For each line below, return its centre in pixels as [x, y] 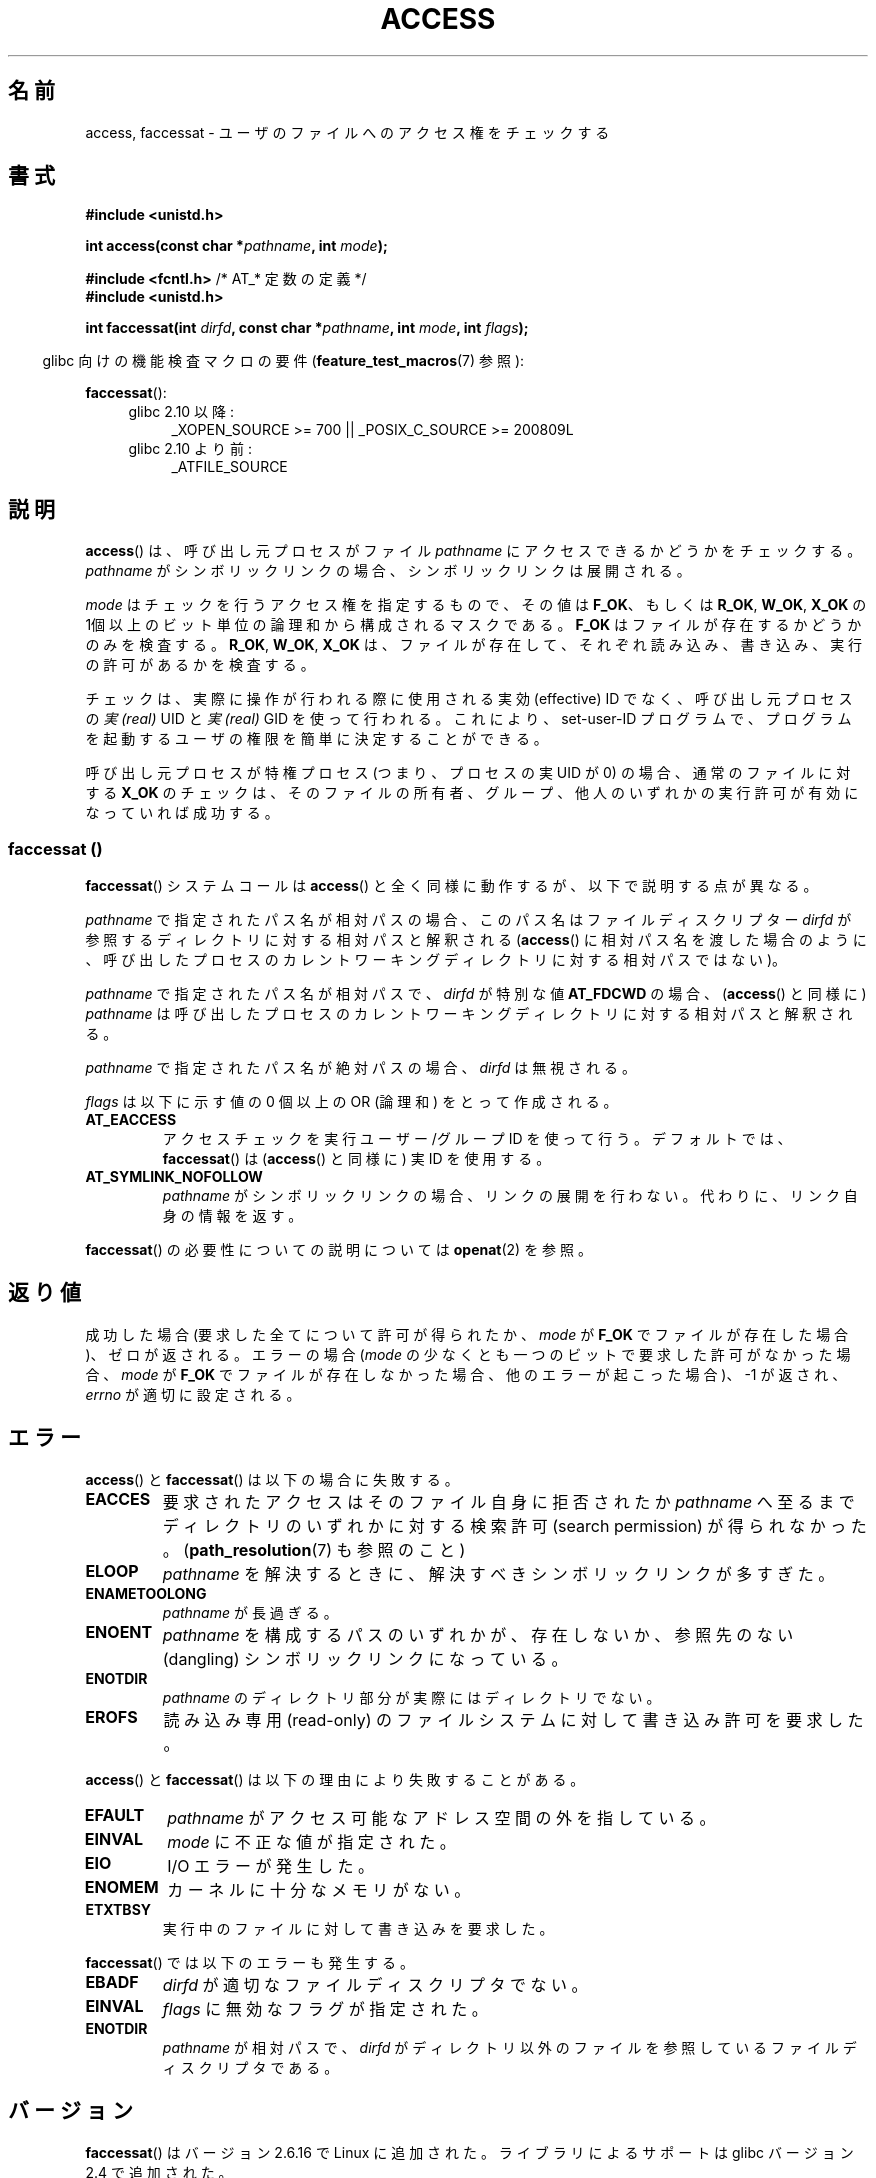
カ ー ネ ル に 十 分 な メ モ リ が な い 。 [319, 1889]
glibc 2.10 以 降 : [181, 412]
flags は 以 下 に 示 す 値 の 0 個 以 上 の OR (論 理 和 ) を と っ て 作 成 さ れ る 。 [351, 1102]
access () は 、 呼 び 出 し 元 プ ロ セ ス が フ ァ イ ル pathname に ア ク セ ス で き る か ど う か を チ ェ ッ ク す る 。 [473, 551]
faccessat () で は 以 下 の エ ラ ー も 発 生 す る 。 [249, 1962]
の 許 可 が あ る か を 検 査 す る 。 [200, 665]
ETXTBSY [118, 1909]
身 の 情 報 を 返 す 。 [232, 1216]
